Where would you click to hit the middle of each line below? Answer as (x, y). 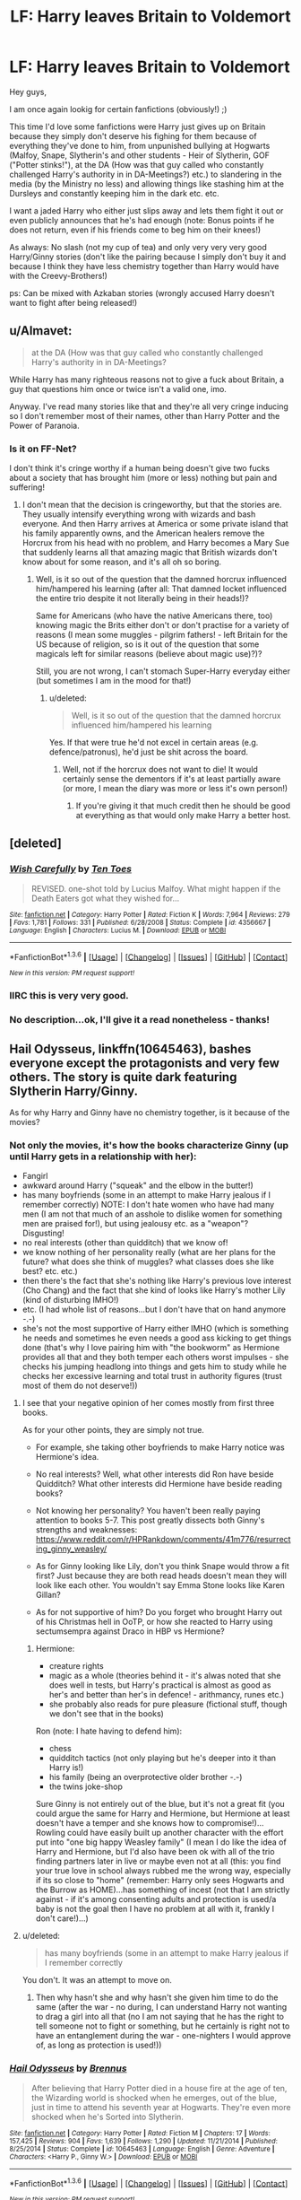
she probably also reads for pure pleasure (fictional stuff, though (168, 1704)
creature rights (77, 1666)
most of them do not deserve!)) (80, 1386)
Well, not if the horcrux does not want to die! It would (160, 770)
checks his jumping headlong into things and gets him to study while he (154, 1366)
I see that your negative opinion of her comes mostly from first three (148, 1403)
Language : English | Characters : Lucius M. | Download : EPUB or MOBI (118, 930)
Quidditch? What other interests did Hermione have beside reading (159, 1484)
